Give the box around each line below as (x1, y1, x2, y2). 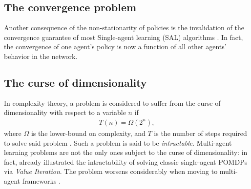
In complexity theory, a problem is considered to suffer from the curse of (4, 97, 221, 108)
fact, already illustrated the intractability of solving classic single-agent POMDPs (4, 156, 248, 167)
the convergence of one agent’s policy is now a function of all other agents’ (4, 41, 227, 52)
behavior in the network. (4, 51, 78, 61)
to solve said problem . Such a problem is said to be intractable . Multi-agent (4, 137, 232, 148)
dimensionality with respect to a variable (4, 107, 126, 117)
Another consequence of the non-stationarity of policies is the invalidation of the (4, 22, 244, 33)
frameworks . (22, 175, 61, 186)
